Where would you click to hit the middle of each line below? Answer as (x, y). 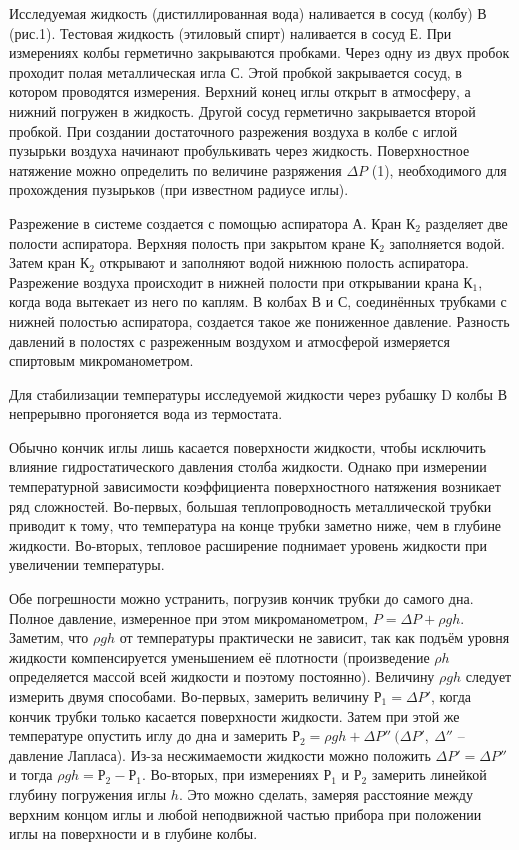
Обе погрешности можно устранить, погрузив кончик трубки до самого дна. (241, 598)
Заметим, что (49, 637)
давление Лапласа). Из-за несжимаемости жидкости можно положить (220, 754)
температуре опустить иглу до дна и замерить (148, 735)
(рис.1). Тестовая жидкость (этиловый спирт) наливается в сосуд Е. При (230, 32)
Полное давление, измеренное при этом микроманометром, (189, 617)
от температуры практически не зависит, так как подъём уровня (314, 637)
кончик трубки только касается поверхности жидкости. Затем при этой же (234, 715)
